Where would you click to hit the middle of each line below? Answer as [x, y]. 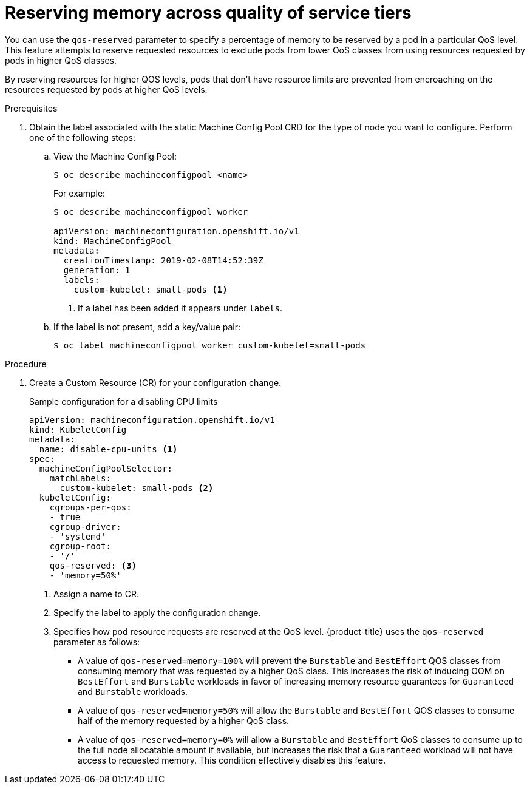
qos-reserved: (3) [93, 565]
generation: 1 [97, 270]
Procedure [26, 364]
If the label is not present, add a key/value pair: [147, 327]
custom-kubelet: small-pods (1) [151, 289]
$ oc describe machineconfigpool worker [151, 212]
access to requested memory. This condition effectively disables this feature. [232, 760]
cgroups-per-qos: [90, 507]
